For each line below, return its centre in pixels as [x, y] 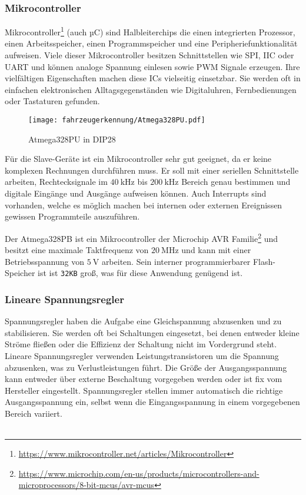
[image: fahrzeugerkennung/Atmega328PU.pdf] [117, 120]
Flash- [264, 261]
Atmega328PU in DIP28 [72, 139]
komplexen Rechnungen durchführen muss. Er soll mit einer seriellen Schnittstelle [152, 170]
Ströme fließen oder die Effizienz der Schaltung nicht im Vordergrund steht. [141, 344]
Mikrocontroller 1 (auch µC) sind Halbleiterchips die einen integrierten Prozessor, [150, 31]
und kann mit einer [216, 250]
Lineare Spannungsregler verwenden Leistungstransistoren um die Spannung [142, 355]
